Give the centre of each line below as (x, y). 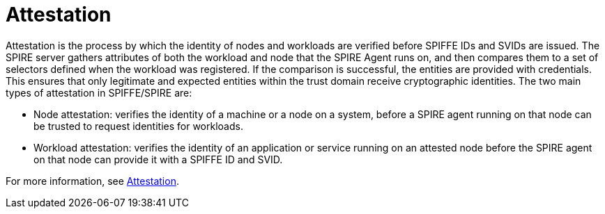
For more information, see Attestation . (92, 181)
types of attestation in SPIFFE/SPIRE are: (99, 92)
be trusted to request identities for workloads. (138, 126)
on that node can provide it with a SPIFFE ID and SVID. (158, 159)
